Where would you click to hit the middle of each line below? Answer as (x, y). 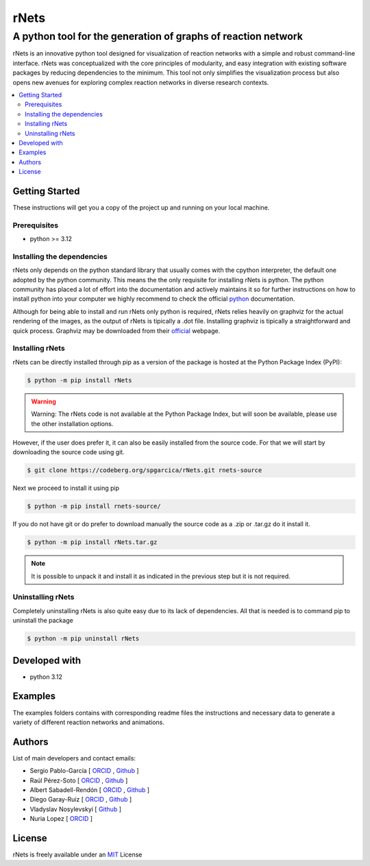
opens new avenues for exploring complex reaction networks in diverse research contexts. (141, 82)
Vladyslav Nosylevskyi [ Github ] (75, 809)
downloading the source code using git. (69, 452)
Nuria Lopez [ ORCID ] (61, 819)
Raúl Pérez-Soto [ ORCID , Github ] (79, 780)
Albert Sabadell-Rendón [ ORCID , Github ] (90, 790)
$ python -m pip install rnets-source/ (94, 506)
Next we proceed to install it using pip (66, 488)
